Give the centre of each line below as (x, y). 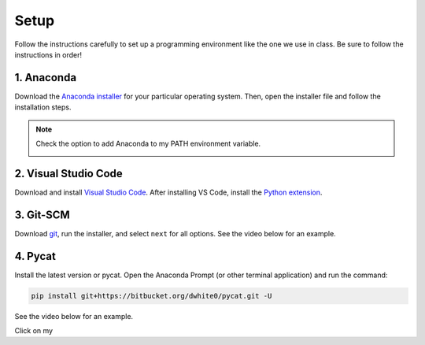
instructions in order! (48, 54)
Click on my (34, 331)
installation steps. (43, 107)
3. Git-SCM (42, 215)
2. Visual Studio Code (69, 173)
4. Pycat (35, 256)
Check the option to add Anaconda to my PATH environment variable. (148, 144)
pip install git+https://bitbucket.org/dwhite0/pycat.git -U (152, 296)
